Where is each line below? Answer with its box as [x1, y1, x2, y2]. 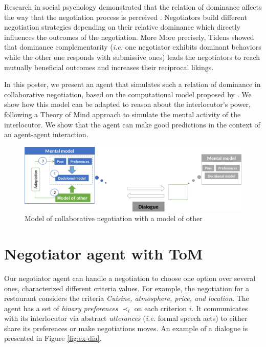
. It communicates [191, 302, 248, 313]
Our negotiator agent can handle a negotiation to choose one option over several [4, 272, 256, 283]
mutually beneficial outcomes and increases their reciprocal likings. [4, 61, 214, 72]
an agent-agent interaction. [4, 129, 88, 140]
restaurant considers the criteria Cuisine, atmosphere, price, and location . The [4, 293, 249, 303]
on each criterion [134, 302, 187, 313]
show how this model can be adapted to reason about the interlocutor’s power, [4, 99, 251, 110]
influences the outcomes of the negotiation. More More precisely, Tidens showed [4, 31, 254, 42]
